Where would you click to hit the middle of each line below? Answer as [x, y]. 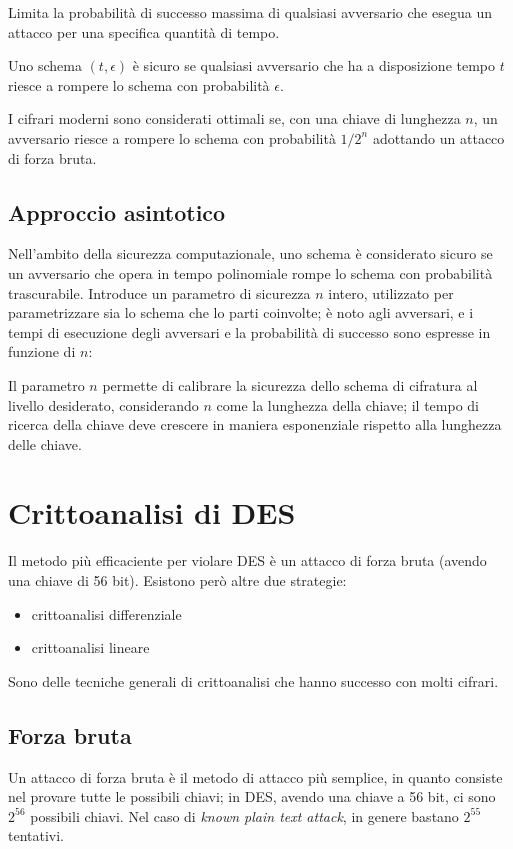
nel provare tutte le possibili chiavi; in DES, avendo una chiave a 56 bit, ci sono [252, 796]
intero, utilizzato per [391, 292]
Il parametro [46, 384]
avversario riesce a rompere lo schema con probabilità [172, 137]
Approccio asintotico [117, 211]
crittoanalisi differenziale [106, 613]
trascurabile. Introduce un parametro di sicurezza [159, 292]
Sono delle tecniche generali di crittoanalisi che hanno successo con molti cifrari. [253, 680]
